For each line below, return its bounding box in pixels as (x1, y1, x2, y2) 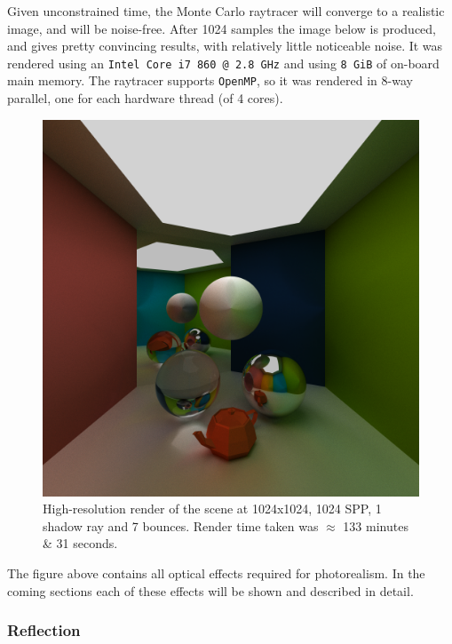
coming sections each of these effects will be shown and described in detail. (7, 581, 414, 600)
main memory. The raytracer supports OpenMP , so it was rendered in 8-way (7, 71, 413, 90)
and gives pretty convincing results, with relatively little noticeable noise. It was (7, 36, 443, 55)
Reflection (7, 619, 81, 641)
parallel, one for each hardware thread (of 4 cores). (7, 89, 283, 107)
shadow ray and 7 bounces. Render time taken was (43, 516, 319, 535)
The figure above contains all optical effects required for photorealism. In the (7, 564, 425, 583)
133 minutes (343, 516, 408, 535)
